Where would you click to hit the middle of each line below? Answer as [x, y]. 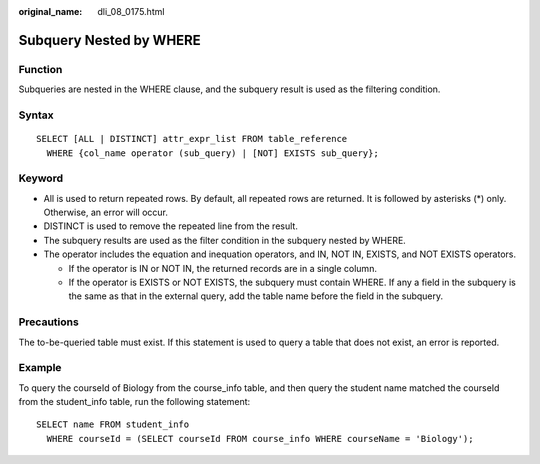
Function [40, 69]
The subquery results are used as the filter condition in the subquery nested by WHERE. [225, 240]
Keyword [41, 178]
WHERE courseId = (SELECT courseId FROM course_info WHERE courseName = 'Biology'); [260, 438]
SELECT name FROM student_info [113, 424]
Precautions [48, 322]
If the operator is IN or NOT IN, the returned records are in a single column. [222, 268]
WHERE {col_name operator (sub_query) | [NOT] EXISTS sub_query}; [212, 153]
